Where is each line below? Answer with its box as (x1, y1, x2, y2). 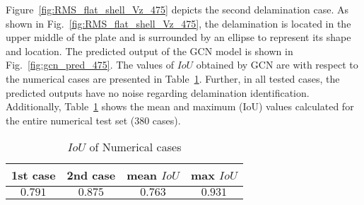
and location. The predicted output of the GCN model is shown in (6, 43, 293, 58)
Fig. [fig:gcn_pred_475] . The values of (6, 57, 174, 72)
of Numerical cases (89, 139, 182, 156)
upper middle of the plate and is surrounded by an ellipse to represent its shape (6, 30, 351, 45)
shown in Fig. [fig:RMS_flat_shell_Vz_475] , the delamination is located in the (6, 16, 351, 30)
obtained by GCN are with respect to (196, 57, 358, 72)
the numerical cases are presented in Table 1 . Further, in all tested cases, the (6, 71, 340, 86)
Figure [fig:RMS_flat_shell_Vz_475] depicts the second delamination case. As (6, 2, 349, 16)
